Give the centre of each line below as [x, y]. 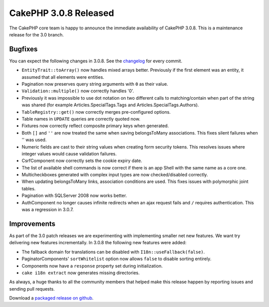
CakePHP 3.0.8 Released [62, 13]
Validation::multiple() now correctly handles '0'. [78, 91]
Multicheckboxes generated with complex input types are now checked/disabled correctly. [115, 175]
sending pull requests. [32, 289]
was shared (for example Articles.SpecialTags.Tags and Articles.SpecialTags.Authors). [110, 105]
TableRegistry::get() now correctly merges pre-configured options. [96, 112]
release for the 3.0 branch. [37, 34]
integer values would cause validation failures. [69, 153]
